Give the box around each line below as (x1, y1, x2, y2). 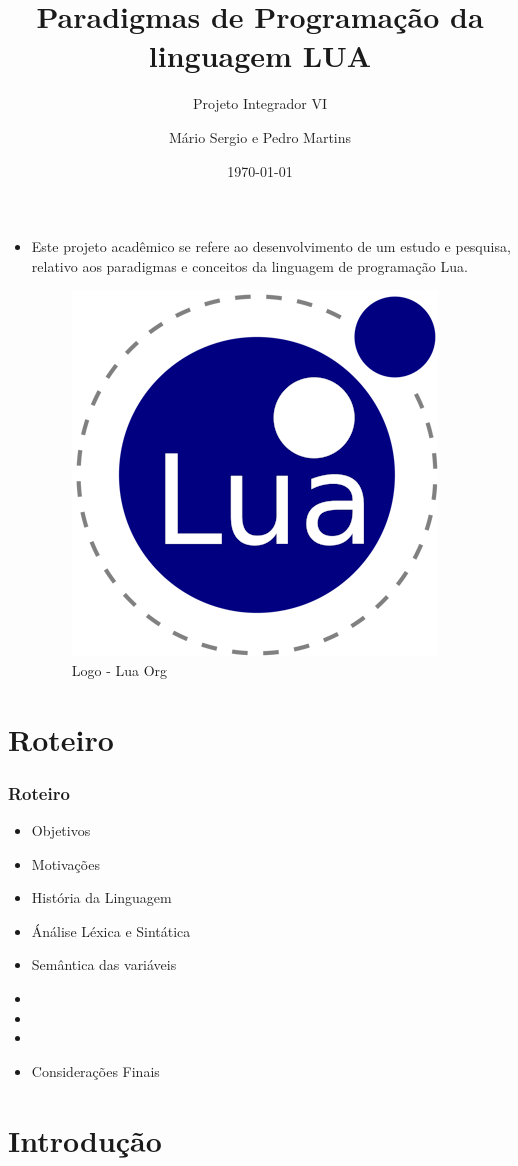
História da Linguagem (31, 887, 172, 908)
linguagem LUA (148, 35, 372, 76)
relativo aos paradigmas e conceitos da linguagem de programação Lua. (31, 255, 468, 276)
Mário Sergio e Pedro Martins (168, 126, 352, 147)
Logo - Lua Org (71, 659, 168, 680)
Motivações (31, 853, 100, 874)
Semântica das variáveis (31, 954, 177, 975)
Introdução (8, 1119, 162, 1160)
